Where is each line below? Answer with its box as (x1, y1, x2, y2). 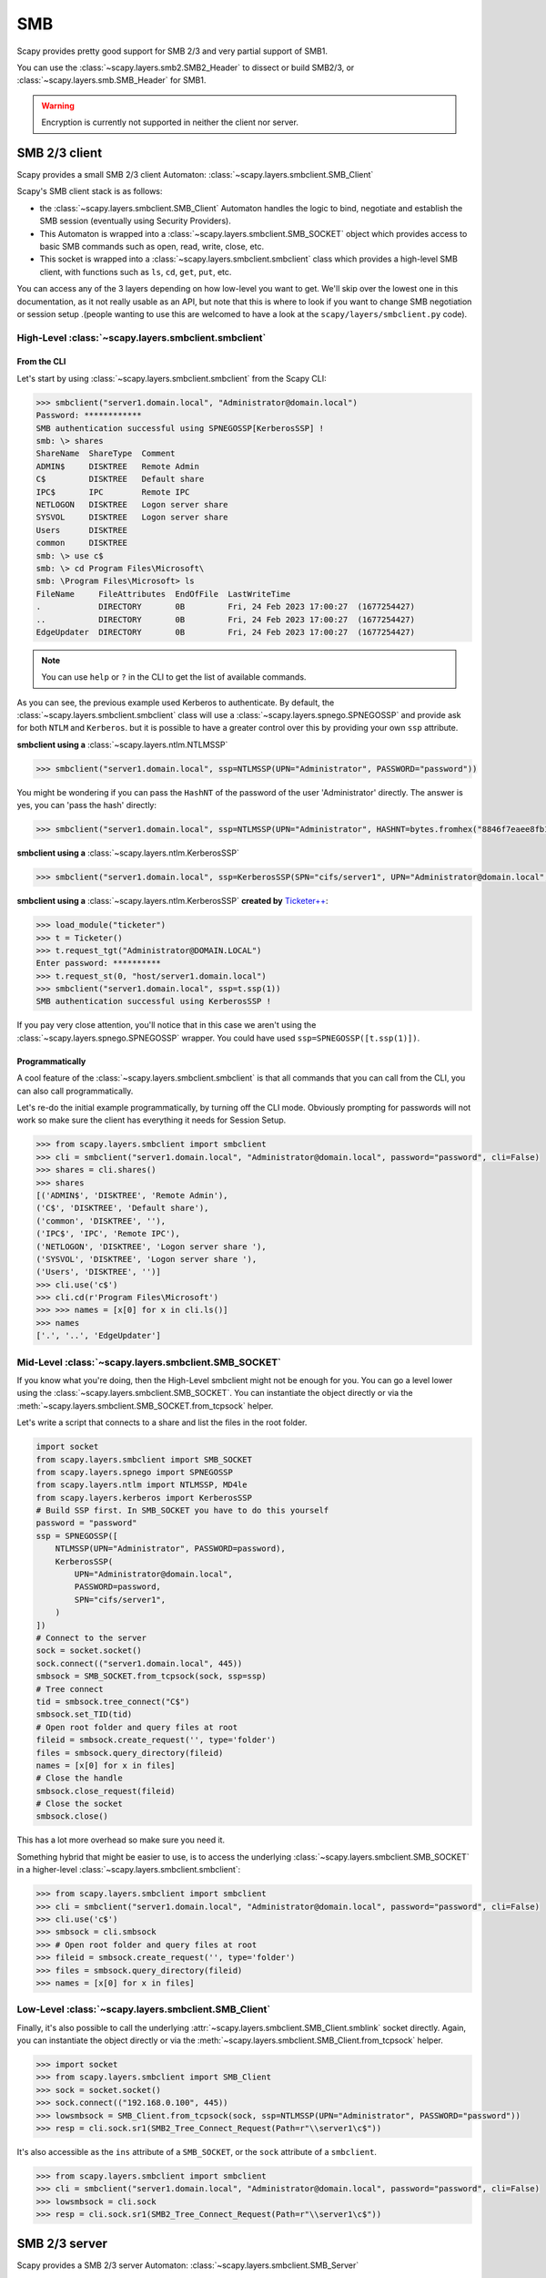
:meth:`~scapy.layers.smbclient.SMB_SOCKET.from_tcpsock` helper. (16, 1400, 274, 1411)
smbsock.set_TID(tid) (35, 1709, 133, 1719)
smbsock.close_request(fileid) (35, 1786, 177, 1796)
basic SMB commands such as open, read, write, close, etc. (39, 241, 264, 251)
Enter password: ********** (35, 958, 161, 969)
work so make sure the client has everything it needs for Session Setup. (16, 1114, 287, 1125)
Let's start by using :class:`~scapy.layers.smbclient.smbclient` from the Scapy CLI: (16, 373, 327, 384)
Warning (41, 100, 75, 111)
